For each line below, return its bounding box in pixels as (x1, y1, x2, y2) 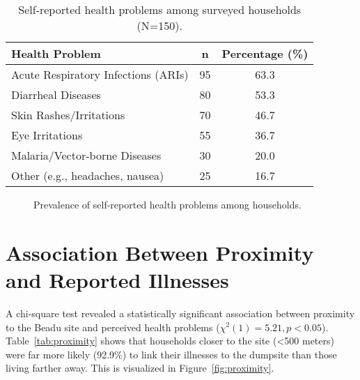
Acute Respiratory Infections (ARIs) (11, 66, 189, 82)
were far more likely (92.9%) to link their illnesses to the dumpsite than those (6, 347, 337, 361)
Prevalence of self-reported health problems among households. (33, 197, 302, 211)
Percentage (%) (221, 45, 308, 61)
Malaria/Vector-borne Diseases (11, 147, 162, 163)
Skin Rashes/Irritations (11, 107, 125, 123)
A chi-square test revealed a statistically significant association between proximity (6, 305, 355, 320)
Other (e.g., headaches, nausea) (11, 167, 164, 183)
